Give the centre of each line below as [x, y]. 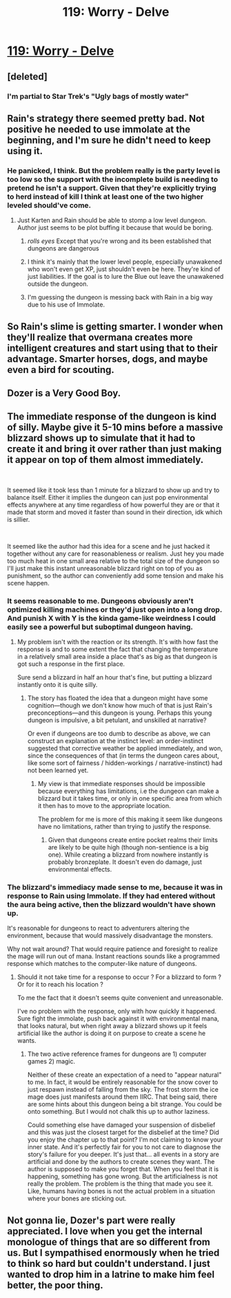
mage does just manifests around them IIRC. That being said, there [122, 1097]
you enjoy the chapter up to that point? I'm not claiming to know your [125, 1140]
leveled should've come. [49, 205]
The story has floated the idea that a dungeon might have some [118, 698]
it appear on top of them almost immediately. [106, 460]
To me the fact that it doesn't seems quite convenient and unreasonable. [120, 998]
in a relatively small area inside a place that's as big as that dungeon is [117, 657]
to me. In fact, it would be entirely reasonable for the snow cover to [123, 1082]
